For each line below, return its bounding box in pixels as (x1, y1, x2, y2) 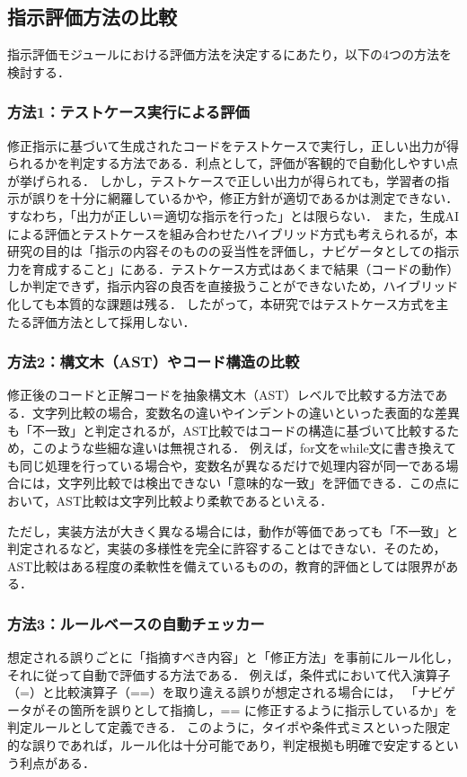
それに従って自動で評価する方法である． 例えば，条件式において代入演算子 (7, 665, 451, 684)
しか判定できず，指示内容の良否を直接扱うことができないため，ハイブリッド (7, 277, 459, 296)
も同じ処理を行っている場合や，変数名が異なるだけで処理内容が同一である (7, 455, 446, 474)
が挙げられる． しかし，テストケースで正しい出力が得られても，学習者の (7, 171, 437, 190)
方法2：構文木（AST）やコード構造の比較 (7, 350, 300, 373)
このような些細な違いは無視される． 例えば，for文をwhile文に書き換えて (31, 438, 456, 457)
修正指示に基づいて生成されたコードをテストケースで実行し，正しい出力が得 (7, 136, 459, 155)
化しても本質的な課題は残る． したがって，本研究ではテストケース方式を (7, 294, 436, 313)
